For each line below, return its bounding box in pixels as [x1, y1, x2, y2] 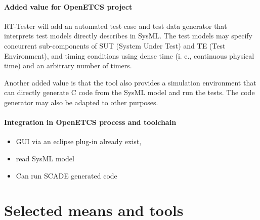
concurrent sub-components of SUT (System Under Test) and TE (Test [4, 40, 226, 51]
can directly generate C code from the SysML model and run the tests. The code [4, 87, 255, 98]
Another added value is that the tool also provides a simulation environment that [4, 77, 256, 87]
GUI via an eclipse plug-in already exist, [16, 136, 142, 147]
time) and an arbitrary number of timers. [4, 60, 132, 71]
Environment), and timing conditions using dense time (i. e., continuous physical [4, 50, 254, 61]
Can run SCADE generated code [16, 170, 117, 181]
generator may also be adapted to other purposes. [4, 97, 158, 107]
